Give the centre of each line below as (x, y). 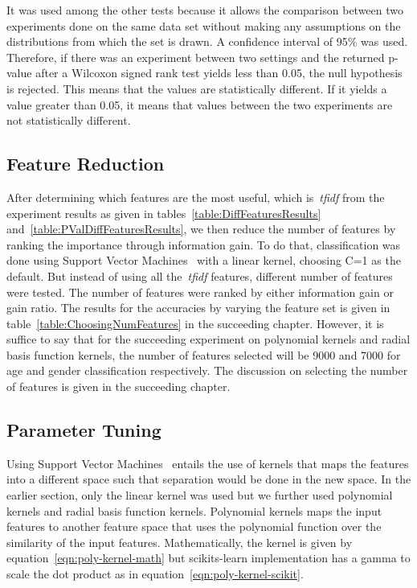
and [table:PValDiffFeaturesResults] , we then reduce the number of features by (201, 229)
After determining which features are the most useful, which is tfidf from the (196, 197)
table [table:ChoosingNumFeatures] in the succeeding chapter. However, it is (195, 323)
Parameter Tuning (84, 430)
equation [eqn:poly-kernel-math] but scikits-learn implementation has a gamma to (208, 558)
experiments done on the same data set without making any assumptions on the (204, 25)
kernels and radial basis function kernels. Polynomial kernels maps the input (194, 510)
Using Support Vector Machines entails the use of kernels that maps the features (208, 463)
